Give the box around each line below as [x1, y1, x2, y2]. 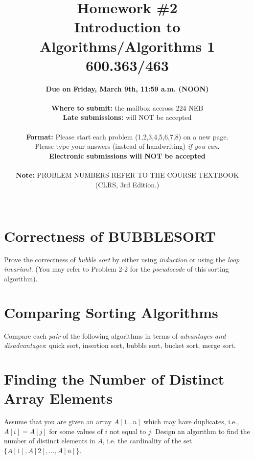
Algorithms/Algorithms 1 [39, 36, 215, 56]
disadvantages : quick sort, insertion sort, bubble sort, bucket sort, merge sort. [4, 340, 236, 350]
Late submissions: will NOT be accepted [63, 112, 192, 122]
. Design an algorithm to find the [151, 426, 250, 436]
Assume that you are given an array [4, 416, 112, 427]
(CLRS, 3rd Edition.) [95, 179, 160, 189]
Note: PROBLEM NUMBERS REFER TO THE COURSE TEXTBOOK [15, 170, 239, 180]
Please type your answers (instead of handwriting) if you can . [35, 141, 220, 151]
